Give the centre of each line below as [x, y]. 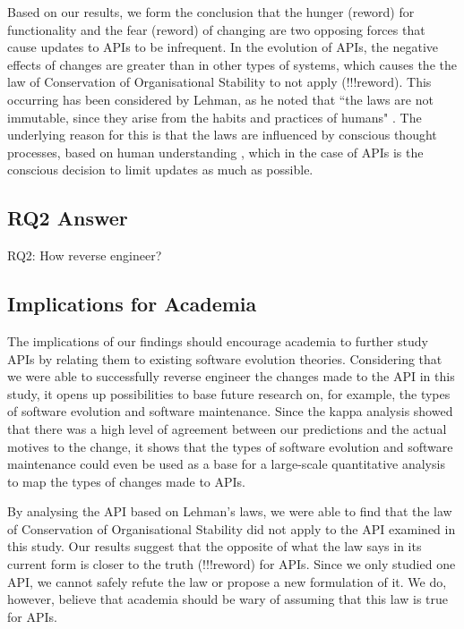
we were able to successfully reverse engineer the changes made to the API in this [231, 376]
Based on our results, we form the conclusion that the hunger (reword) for [211, 12]
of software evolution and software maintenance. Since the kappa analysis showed [230, 411]
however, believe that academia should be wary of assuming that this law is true [228, 599]
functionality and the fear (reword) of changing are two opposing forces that [216, 29]
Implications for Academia [132, 304]
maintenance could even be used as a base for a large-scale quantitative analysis [226, 464]
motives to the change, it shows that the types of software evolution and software [230, 446]
